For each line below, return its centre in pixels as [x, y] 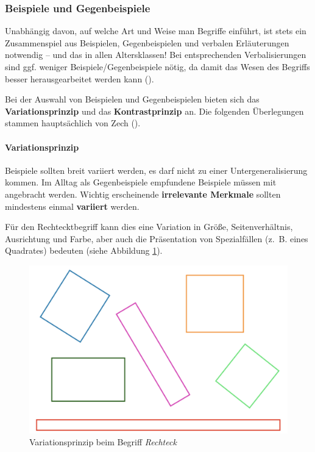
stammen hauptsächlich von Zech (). [73, 123]
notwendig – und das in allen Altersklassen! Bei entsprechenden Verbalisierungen [156, 55]
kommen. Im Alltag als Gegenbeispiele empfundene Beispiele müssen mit [141, 182]
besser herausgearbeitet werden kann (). [80, 78]
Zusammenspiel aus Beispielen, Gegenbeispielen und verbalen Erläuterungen [147, 42]
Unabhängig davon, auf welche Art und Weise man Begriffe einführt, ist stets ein [156, 31]
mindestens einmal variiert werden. [72, 206]
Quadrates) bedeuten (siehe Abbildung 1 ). [84, 250]
